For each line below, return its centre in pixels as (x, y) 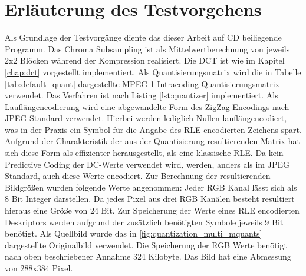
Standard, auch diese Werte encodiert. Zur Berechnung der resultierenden (138, 176)
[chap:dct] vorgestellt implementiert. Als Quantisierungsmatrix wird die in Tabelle (153, 72)
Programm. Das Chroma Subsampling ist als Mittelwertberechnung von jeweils (147, 49)
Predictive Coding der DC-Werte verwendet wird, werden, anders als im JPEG (147, 164)
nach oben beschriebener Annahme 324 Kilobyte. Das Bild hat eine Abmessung (148, 256)
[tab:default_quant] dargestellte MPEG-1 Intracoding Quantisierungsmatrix (142, 83)
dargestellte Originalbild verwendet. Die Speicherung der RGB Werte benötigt (146, 245)
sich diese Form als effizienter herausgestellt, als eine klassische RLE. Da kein (144, 153)
